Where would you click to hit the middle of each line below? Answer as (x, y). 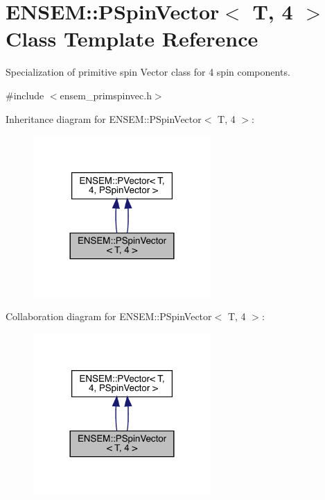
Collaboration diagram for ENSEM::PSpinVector (109, 316)
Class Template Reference (132, 39)
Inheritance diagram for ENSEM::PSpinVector (104, 118)
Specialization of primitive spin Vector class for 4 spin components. (148, 72)
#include (25, 95)
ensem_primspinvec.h (106, 95)
